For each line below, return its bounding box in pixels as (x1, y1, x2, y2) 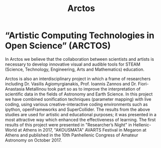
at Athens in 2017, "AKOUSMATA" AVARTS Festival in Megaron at (17, 127, 146, 133)
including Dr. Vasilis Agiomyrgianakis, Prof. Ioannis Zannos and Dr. (5, 81, 137, 87)
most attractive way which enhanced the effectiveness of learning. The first (5, 117, 156, 122)
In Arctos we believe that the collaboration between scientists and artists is (5, 56, 154, 62)
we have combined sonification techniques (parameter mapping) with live (5, 96, 151, 102)
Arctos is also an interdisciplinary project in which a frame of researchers (5, 76, 151, 81)
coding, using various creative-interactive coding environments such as (5, 101, 148, 107)
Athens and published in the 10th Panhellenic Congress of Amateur (5, 132, 139, 138)
